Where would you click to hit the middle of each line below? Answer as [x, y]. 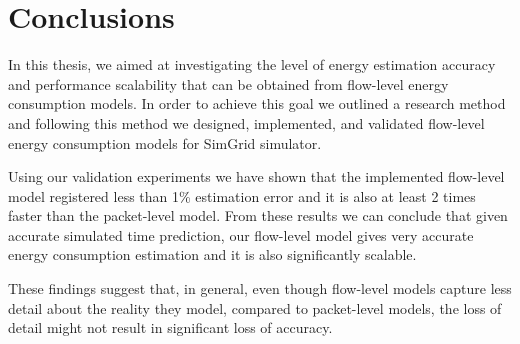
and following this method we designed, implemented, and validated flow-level [246, 122]
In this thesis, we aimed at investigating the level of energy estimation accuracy [252, 64]
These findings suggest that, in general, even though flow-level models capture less [260, 288]
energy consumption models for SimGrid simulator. [165, 142]
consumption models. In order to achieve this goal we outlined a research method [257, 103]
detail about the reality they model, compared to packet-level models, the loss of [255, 307]
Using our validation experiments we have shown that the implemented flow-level [256, 176]
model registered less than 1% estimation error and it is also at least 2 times [242, 195]
